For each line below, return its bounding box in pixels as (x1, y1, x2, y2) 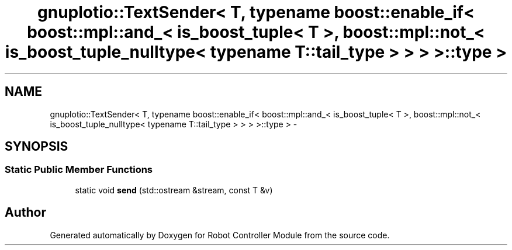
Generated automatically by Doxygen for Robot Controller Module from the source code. (50, 230, 390, 240)
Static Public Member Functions (5, 164, 153, 176)
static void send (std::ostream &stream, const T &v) (75, 185, 273, 195)
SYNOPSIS (5, 139, 68, 154)
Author (5, 205, 46, 220)
